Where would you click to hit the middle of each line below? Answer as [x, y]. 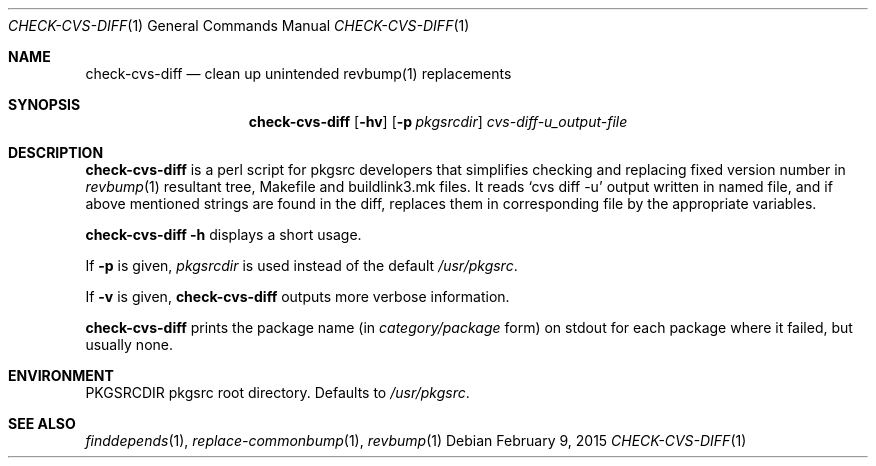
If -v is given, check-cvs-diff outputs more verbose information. [297, 296]
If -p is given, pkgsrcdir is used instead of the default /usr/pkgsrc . [301, 265]
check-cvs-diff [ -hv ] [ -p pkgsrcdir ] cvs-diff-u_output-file [438, 121]
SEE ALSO [42, 423]
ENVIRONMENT [61, 375]
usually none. [129, 344]
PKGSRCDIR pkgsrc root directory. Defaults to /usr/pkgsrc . [277, 392]
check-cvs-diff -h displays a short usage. [223, 234]
